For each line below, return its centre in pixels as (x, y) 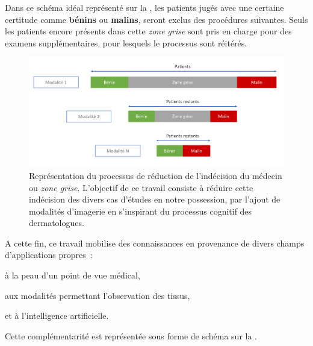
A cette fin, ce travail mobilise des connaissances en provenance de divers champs (155, 243)
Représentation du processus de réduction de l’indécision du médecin (156, 175)
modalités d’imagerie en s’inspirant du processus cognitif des (141, 211)
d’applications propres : (49, 255)
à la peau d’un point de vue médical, (73, 275)
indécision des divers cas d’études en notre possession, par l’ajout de (155, 199)
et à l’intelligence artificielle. (57, 316)
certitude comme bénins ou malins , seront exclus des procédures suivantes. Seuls (156, 19)
